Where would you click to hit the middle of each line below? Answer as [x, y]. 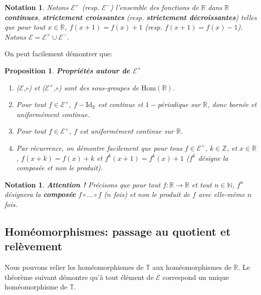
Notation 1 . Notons [37, 7]
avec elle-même [221, 194]
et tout [202, 184]
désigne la [213, 158]
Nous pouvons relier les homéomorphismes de [74, 267]
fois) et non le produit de [152, 194]
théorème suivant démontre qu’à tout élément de [79, 277]
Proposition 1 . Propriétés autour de [67, 70]
